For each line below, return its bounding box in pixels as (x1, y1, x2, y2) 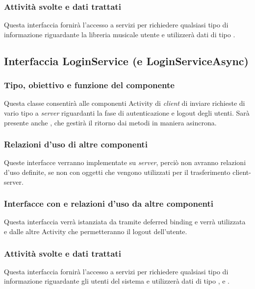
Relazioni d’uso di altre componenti (4, 138, 148, 150)
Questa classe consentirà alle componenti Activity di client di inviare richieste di (4, 98, 245, 108)
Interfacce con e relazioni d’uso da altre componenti (4, 197, 214, 210)
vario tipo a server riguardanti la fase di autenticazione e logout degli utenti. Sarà (4, 108, 250, 118)
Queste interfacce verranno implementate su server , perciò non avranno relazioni (4, 157, 246, 168)
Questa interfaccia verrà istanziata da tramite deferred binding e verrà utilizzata (4, 217, 246, 227)
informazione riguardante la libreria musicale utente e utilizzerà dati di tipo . (4, 29, 235, 39)
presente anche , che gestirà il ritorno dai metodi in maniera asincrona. (4, 117, 217, 127)
